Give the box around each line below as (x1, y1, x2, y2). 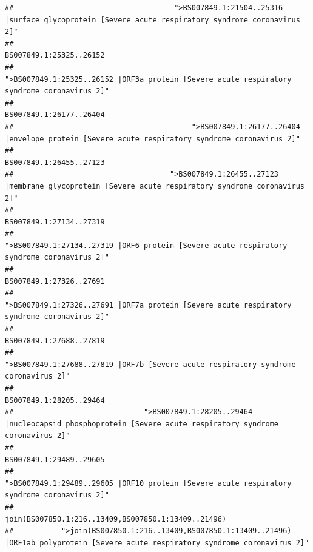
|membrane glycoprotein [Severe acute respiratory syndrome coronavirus (5, 181, 305, 190)
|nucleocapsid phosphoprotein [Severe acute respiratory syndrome (5, 419, 279, 428)
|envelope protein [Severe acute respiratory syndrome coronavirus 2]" (5, 134, 300, 143)
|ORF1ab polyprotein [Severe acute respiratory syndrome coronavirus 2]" (5, 538, 309, 547)
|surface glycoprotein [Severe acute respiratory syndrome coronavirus (5, 15, 300, 24)
